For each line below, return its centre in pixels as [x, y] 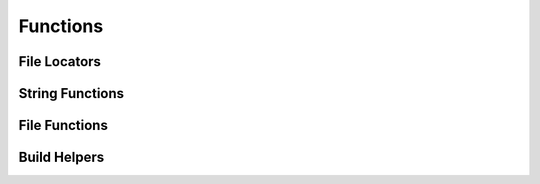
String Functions [71, 93]
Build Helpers [61, 157]
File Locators [60, 61]
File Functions [63, 125]
